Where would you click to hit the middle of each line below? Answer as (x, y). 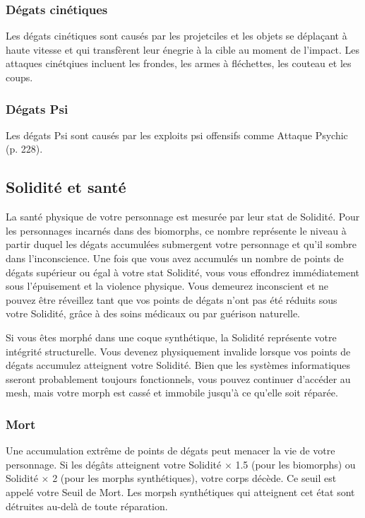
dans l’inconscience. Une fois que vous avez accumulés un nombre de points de (175, 258)
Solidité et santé (66, 187)
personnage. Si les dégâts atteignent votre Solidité (114, 464)
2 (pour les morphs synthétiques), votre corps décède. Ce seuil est (195, 478)
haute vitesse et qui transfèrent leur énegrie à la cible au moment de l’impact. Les (183, 49)
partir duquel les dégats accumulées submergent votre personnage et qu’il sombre (181, 244)
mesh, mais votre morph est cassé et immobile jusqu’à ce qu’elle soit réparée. (172, 393)
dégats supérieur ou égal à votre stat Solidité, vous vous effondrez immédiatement (183, 272)
